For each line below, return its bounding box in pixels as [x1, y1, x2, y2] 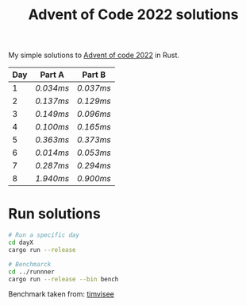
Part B [82, 69, 106, 80]
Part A [40, 69, 65, 80]
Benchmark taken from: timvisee [8, 289, 115, 299]
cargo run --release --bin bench [8, 275, 119, 283]
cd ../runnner [8, 268, 56, 276]
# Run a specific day [8, 231, 80, 239]
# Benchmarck [8, 260, 52, 268]
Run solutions [8, 205, 101, 223]
